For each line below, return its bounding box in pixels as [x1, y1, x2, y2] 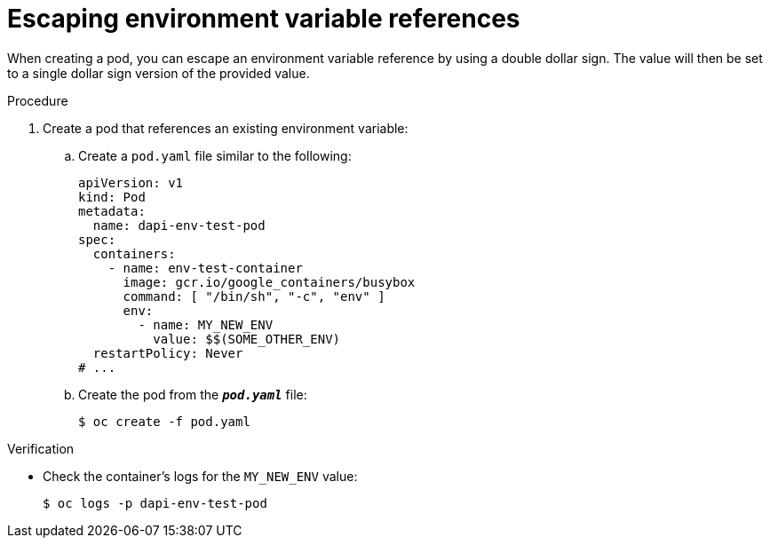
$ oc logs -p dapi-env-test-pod [43, 495, 267, 510]
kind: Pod [78, 189, 146, 204]
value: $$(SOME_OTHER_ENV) [153, 331, 341, 346]
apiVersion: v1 [78, 175, 184, 190]
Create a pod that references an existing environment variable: [43, 120, 409, 136]
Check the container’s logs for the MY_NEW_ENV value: [43, 468, 358, 484]
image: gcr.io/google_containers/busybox [123, 274, 416, 289]
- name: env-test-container [107, 260, 303, 275]
